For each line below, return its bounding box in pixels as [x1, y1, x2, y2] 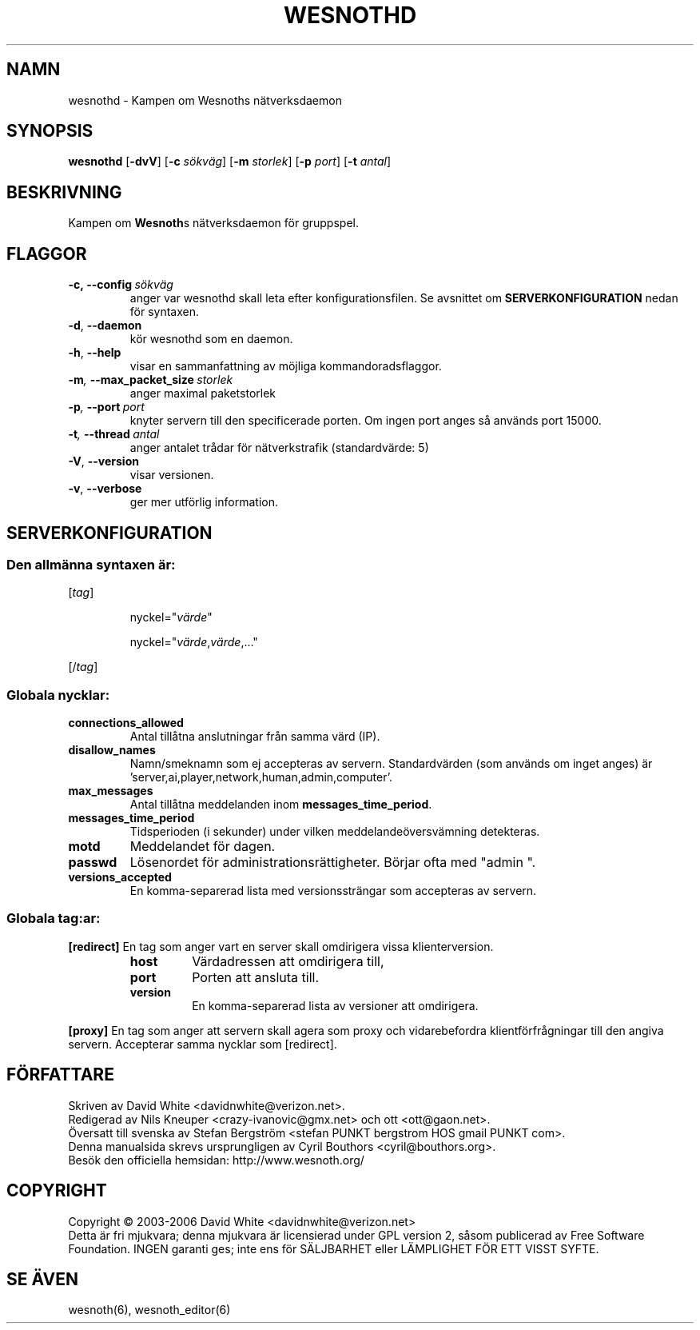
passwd [68, 854, 117, 871]
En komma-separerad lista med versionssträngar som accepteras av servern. [129, 884, 537, 898]
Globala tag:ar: [6, 910, 101, 927]
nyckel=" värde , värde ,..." [129, 635, 258, 649]
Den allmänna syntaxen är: [6, 556, 176, 573]
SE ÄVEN [6, 1268, 78, 1289]
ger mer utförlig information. [129, 495, 278, 509]
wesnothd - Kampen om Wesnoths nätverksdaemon [68, 93, 342, 107]
